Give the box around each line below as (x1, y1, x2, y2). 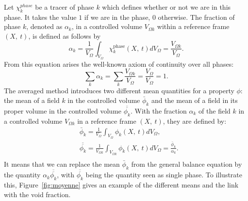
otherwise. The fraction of (158, 12, 235, 22)
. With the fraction (130, 106, 187, 115)
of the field (198, 106, 231, 115)
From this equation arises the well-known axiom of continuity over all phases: (4, 58, 234, 69)
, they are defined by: (163, 115, 227, 126)
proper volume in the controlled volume (4, 106, 122, 115)
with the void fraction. (4, 189, 71, 199)
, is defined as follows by (28, 30, 101, 41)
